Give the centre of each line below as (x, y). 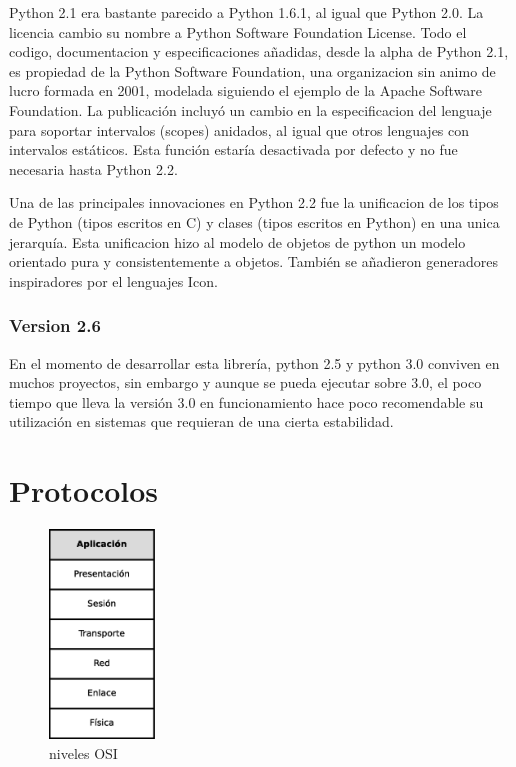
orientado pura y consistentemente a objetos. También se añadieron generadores (254, 261)
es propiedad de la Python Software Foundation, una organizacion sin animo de (252, 70)
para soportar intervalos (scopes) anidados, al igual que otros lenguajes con (239, 129)
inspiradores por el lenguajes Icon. (113, 280)
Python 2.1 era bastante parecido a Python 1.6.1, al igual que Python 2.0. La (246, 12)
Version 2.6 (55, 325)
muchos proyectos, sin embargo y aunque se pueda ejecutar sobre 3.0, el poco (245, 382)
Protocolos (84, 490)
